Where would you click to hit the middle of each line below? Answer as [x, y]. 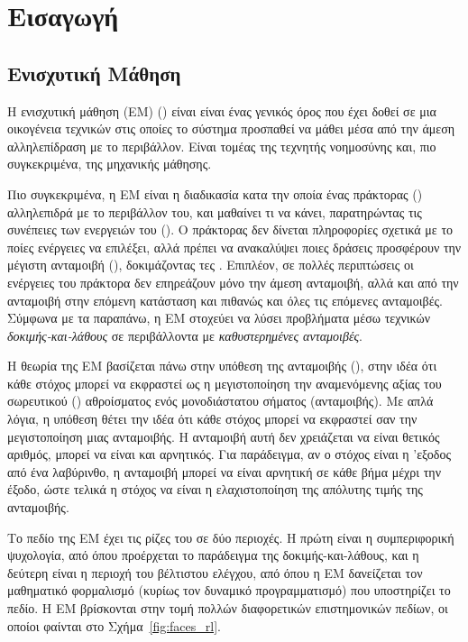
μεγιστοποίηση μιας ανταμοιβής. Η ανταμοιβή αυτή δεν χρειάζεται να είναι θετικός [224, 436]
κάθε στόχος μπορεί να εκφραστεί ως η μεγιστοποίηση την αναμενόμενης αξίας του [225, 383]
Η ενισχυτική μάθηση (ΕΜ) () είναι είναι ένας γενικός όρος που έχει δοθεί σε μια [222, 110]
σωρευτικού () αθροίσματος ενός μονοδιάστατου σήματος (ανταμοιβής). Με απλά [220, 401]
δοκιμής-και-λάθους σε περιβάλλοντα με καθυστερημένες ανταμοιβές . [185, 335]
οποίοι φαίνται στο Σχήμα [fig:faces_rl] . [114, 625]
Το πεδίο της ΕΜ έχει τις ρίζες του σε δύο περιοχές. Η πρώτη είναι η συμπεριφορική [231, 537]
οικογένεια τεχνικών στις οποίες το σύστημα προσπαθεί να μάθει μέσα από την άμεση [231, 128]
